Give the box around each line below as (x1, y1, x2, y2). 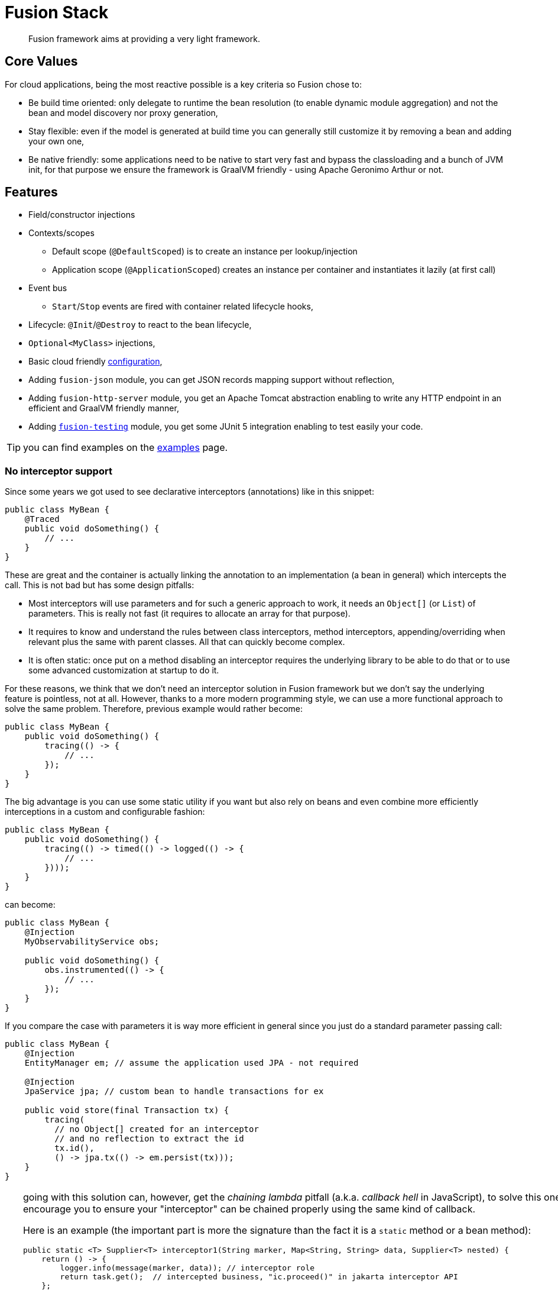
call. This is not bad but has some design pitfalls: (5, 580, 194, 591)
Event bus (28, 283, 67, 294)
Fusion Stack (5, 2, 109, 22)
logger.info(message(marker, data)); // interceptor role (60, 1263, 315, 1273)
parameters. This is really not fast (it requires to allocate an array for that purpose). (28, 608, 351, 619)
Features (5, 185, 58, 200)
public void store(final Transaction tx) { (24, 1105, 229, 1115)
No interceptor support (5, 465, 112, 477)
